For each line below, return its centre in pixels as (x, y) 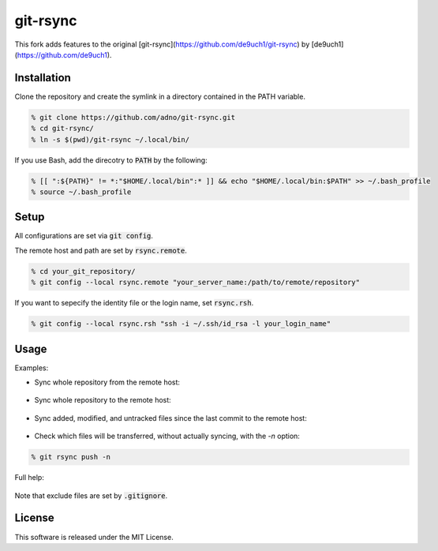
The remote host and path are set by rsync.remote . (101, 250)
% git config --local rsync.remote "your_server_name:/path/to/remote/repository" (196, 283)
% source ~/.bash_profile (81, 192)
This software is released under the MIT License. (94, 537)
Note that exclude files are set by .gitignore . (91, 495)
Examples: (32, 368)
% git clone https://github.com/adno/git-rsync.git (133, 117)
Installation (43, 78)
